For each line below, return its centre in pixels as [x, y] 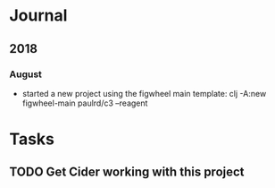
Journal [38, 16]
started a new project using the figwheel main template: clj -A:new [144, 93]
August [26, 74]
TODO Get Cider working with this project [127, 172]
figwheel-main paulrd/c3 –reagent [85, 103]
